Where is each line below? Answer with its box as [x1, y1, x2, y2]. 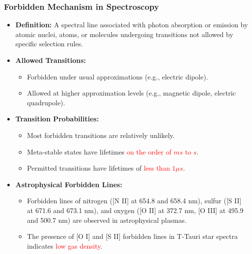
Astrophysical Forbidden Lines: [15, 179, 122, 189]
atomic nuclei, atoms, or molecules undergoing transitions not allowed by [15, 29, 233, 39]
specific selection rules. [15, 39, 83, 49]
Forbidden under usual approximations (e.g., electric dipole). [27, 71, 208, 81]
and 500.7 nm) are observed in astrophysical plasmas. [27, 215, 187, 225]
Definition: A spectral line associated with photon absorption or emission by [15, 20, 248, 30]
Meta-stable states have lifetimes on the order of [27, 146, 172, 156]
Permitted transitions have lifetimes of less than [27, 163, 170, 173]
